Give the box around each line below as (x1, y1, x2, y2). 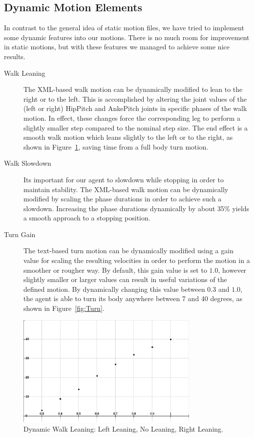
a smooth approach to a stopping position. (23, 213, 150, 223)
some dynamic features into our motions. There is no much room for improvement (4, 32, 250, 42)
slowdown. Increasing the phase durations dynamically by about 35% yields (23, 203, 250, 213)
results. (4, 51, 25, 61)
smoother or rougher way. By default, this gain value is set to (23, 264, 207, 275)
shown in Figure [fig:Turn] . (23, 303, 105, 313)
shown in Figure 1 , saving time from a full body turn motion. (23, 141, 209, 152)
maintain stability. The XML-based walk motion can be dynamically (23, 184, 229, 194)
